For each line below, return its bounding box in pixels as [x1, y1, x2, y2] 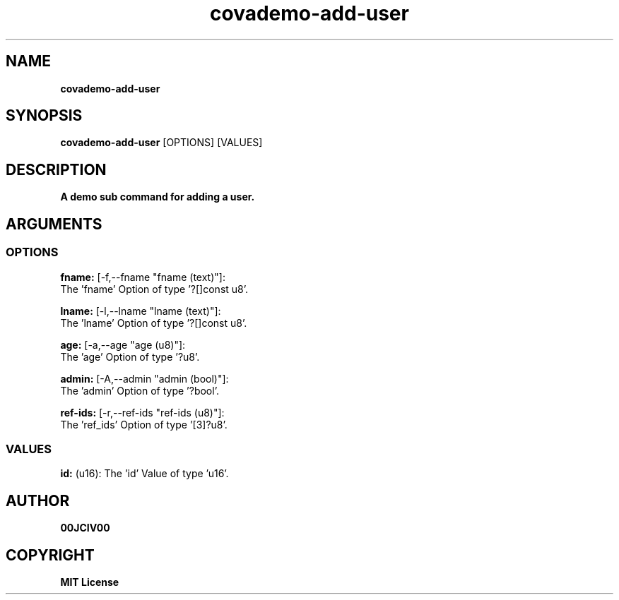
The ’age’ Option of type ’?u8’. [60, 350, 200, 363]
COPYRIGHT [6, 546, 95, 564]
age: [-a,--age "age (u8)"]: [60, 338, 186, 351]
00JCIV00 [60, 522, 110, 534]
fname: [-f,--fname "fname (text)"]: [60, 270, 225, 283]
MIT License [60, 575, 119, 588]
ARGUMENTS [6, 215, 102, 233]
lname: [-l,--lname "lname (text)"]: [60, 304, 221, 317]
